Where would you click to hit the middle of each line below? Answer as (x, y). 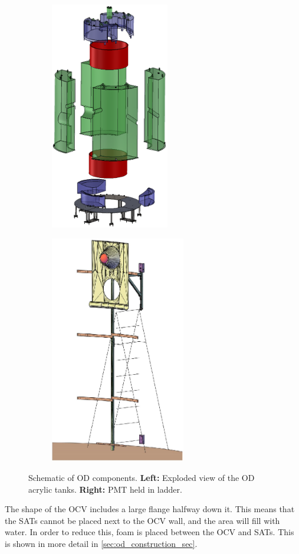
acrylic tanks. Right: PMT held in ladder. (105, 489)
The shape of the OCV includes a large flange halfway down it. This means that (150, 509)
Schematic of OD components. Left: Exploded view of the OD (142, 478)
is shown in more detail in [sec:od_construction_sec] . (101, 544)
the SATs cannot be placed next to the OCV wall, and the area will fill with (142, 520)
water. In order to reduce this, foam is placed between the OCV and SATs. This (149, 532)
